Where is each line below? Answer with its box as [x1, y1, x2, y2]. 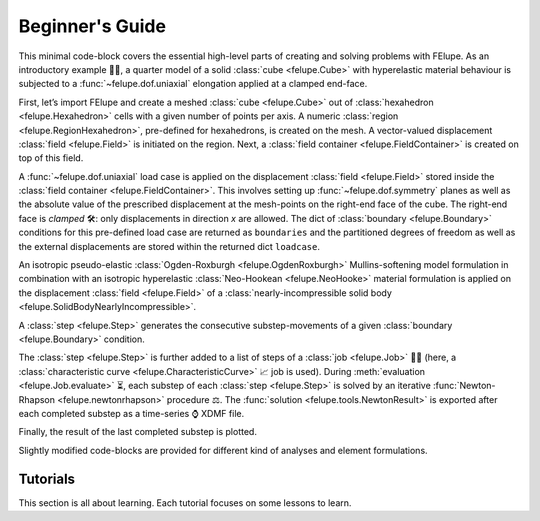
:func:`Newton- [432, 380, 496, 392]
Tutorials [18, 470, 75, 487]
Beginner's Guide [18, 15, 167, 37]
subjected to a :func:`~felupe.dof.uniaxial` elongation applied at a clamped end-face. [18, 78, 368, 90]
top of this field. [18, 152, 84, 164]
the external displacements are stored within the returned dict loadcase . [18, 240, 320, 252]
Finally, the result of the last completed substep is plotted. [18, 426, 257, 438]
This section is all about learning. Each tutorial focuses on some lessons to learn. [18, 496, 352, 509]
